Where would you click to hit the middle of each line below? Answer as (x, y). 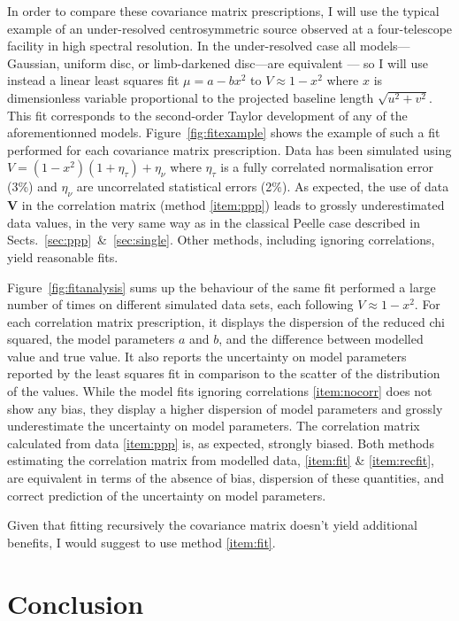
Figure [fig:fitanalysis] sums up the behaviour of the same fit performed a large (222, 287)
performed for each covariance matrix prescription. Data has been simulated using (229, 149)
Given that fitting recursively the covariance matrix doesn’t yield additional (213, 525)
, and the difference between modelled (321, 339)
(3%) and (32, 186)
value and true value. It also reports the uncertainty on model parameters (207, 356)
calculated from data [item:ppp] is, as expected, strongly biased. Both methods (221, 442)
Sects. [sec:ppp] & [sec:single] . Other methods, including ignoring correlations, (221, 240)
